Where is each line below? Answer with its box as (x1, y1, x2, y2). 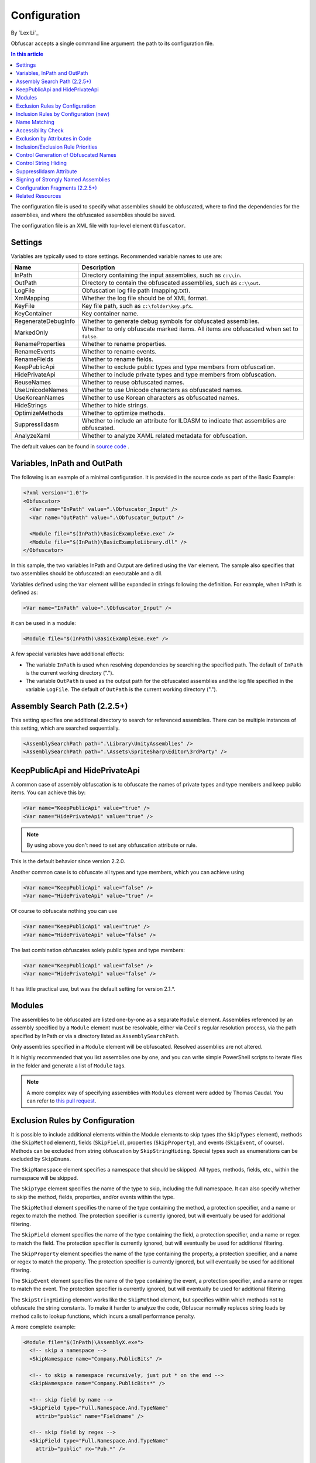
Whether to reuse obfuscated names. (81, 378, 184, 386)
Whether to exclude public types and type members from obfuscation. (81, 363, 276, 371)
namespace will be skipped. (11, 1174, 78, 1182)
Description (81, 263, 115, 272)
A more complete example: (11, 1323, 76, 1331)
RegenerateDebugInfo (14, 317, 75, 325)
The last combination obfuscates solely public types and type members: (11, 946, 186, 953)
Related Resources (16, 192, 61, 199)
